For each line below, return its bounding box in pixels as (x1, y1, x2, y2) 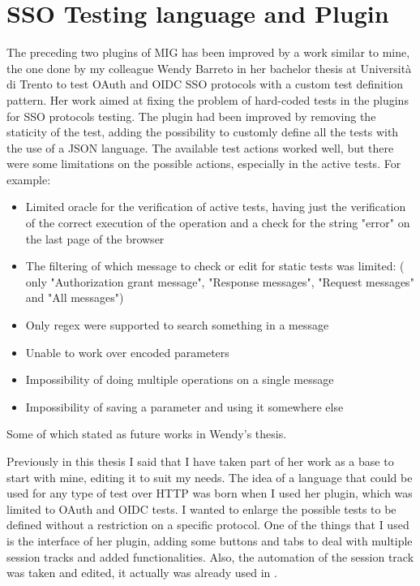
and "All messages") (25, 289, 124, 306)
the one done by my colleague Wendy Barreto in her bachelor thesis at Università (6, 59, 412, 76)
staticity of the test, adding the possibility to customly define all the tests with (6, 123, 399, 140)
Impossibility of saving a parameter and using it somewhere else (25, 398, 344, 415)
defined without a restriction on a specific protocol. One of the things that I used (6, 516, 409, 533)
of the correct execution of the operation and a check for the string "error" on (25, 214, 410, 231)
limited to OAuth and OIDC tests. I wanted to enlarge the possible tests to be (6, 500, 396, 517)
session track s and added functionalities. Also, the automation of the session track (6, 548, 414, 565)
